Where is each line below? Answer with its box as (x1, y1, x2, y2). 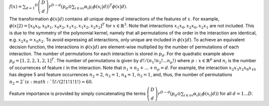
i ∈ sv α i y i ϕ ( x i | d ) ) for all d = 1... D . (183, 90, 254, 98)
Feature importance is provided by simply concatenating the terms (9, 90, 146, 97)
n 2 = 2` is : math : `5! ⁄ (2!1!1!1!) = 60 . (9, 79, 93, 86)
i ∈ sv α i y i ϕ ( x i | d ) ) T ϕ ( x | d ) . (75, 3, 128, 10)
